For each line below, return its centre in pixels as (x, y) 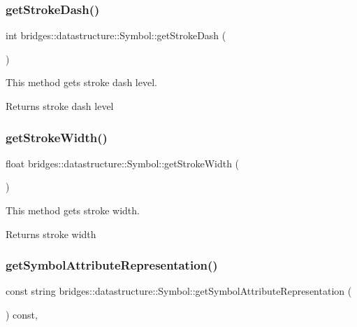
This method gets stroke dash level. (81, 82)
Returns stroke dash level (60, 106)
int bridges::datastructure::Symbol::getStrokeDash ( (116, 35)
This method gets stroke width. (73, 210)
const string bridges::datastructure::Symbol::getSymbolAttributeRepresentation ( (179, 291)
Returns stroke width (51, 234)
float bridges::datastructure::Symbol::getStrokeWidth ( (123, 163)
